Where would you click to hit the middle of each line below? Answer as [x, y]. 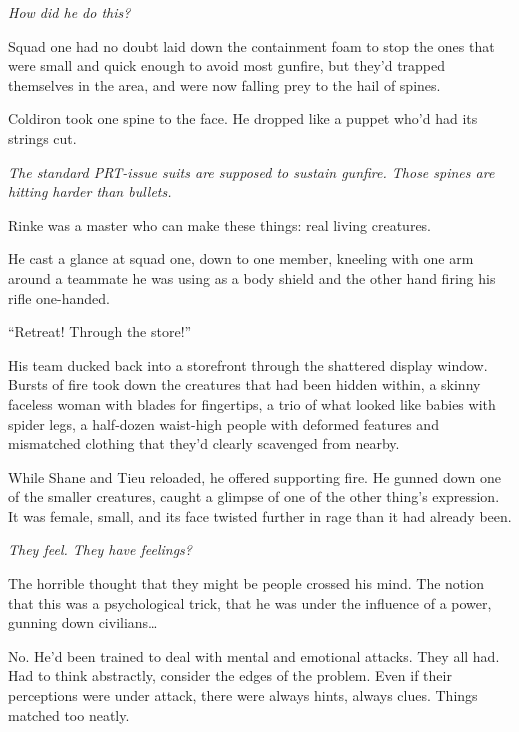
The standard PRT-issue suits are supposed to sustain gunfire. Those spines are [251, 171]
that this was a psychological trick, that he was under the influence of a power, [250, 602]
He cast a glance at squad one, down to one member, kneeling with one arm [241, 258]
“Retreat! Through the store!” [100, 331]
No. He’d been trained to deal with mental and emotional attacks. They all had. [254, 655]
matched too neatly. [69, 714]
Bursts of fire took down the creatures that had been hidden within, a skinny [244, 384]
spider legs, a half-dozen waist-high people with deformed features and [223, 423]
